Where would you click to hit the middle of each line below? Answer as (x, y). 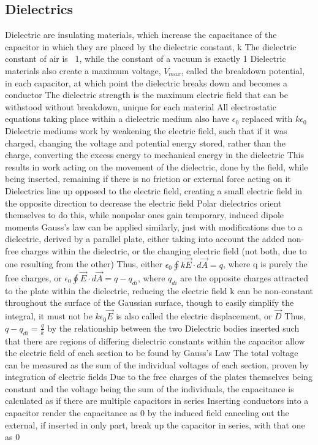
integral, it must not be (49, 316)
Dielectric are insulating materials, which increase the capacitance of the (141, 35)
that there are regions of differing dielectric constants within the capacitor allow (155, 340)
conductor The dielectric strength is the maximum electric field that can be (146, 95)
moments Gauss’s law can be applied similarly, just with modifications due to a (154, 226)
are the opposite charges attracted (244, 277)
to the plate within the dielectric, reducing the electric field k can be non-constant (159, 290)
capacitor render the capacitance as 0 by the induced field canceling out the (147, 413)
